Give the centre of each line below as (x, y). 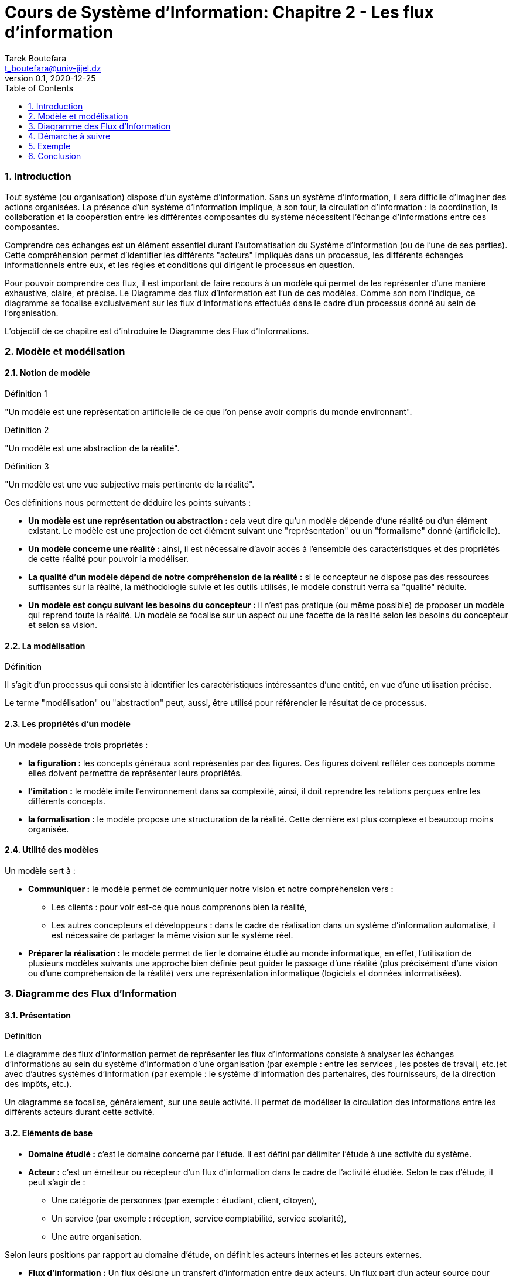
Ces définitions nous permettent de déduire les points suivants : (128, 503)
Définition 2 (27, 430)
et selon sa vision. (63, 625)
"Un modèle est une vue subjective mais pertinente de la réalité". (130, 485)
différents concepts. (67, 801)
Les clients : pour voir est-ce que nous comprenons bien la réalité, (179, 907)
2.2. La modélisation (45, 646)
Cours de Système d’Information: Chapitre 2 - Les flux (219, 12)
